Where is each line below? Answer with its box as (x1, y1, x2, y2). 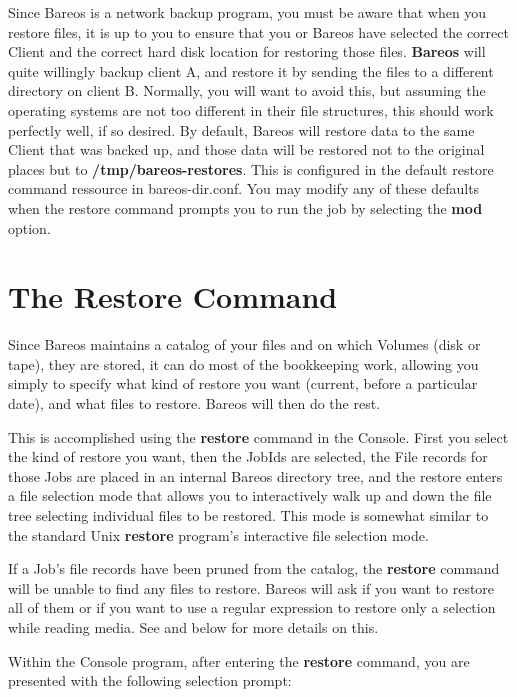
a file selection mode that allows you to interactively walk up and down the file (8, 485, 492, 506)
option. (8, 217, 51, 238)
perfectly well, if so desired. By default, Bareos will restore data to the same (8, 119, 475, 140)
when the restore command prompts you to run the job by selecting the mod (8, 197, 483, 218)
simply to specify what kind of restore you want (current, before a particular (8, 373, 478, 394)
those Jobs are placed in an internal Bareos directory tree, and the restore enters (8, 465, 503, 486)
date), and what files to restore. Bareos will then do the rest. (8, 393, 381, 414)
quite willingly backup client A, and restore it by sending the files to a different (8, 60, 494, 81)
